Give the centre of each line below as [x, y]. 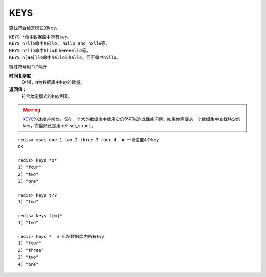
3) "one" [28, 181]
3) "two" [28, 257]
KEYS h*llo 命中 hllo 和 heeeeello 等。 [50, 50]
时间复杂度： [22, 75]
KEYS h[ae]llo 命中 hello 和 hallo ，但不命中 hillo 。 [65, 57]
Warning [31, 110]
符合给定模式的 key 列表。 [47, 96]
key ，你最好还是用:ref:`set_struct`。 [59, 126]
